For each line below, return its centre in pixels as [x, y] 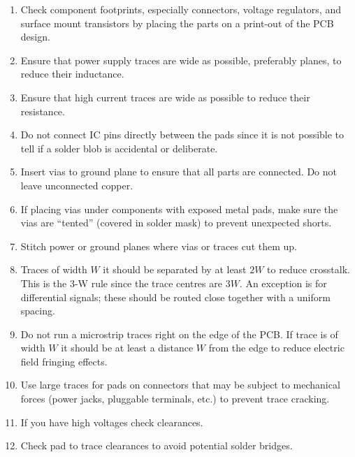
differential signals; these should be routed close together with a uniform [175, 297]
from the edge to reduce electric [276, 348]
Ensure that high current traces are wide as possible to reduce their [165, 97]
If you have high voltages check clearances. [112, 422]
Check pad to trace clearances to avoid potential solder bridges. [157, 445]
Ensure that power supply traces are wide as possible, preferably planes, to [181, 60]
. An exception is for [283, 283]
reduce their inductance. [72, 74]
